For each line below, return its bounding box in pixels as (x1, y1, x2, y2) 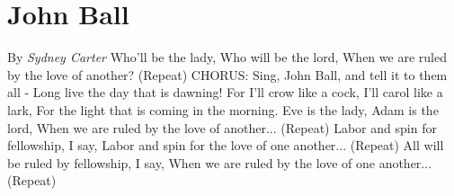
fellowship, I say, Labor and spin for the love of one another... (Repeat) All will (7, 136, 444, 155)
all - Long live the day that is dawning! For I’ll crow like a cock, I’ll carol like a (7, 83, 443, 102)
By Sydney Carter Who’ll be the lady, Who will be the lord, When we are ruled (7, 48, 447, 67)
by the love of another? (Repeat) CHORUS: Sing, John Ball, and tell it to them (7, 65, 448, 84)
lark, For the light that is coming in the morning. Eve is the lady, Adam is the (7, 100, 439, 119)
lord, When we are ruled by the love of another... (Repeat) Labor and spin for (7, 118, 437, 137)
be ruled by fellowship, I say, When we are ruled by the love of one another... (7, 153, 432, 172)
